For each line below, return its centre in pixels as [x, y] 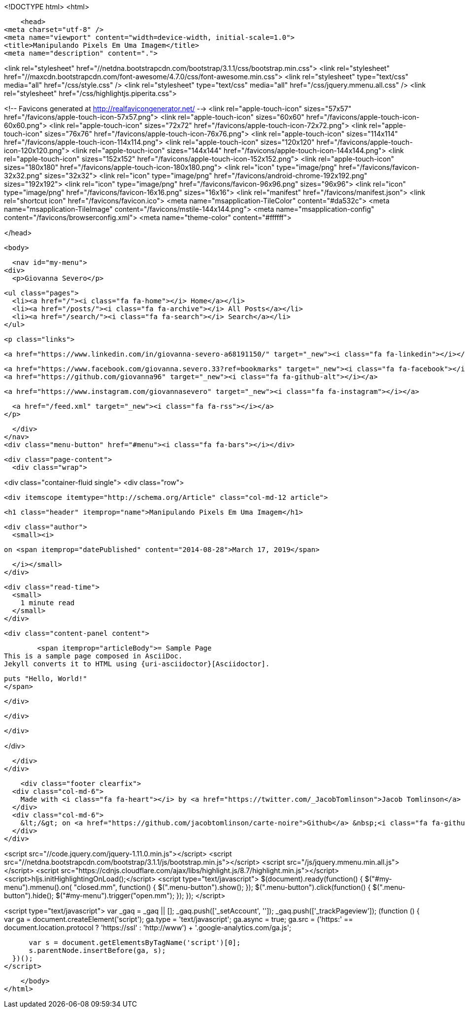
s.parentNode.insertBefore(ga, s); [97, 950]
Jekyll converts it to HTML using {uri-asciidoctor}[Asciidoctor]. [137, 664]
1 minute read [48, 603]
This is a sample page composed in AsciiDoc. [93, 656]
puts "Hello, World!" [46, 679]
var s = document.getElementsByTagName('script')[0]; [135, 943]
